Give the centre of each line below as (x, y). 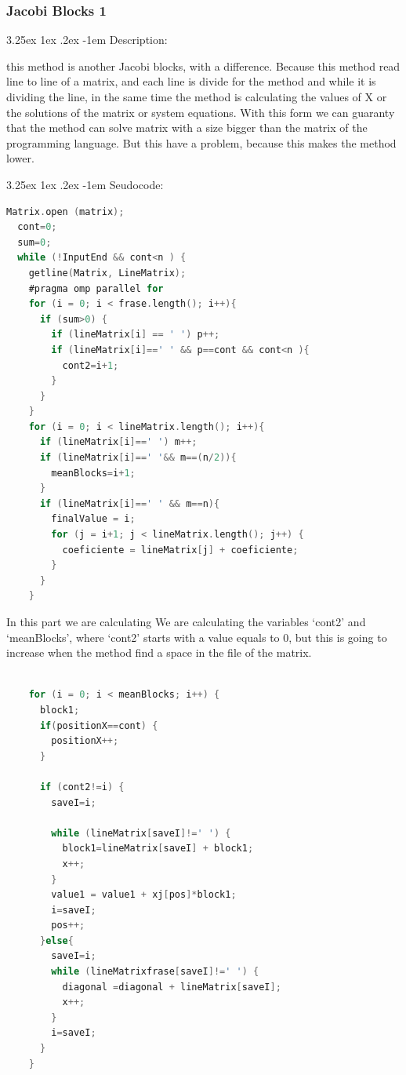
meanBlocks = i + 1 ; (93, 473)
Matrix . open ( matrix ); (65, 211)
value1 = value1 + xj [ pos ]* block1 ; (144, 895)
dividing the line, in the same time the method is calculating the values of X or (197, 97)
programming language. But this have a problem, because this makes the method (201, 142)
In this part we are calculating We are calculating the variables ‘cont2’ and (186, 621)
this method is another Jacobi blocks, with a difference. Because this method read (203, 66)
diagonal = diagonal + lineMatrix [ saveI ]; (172, 987)
